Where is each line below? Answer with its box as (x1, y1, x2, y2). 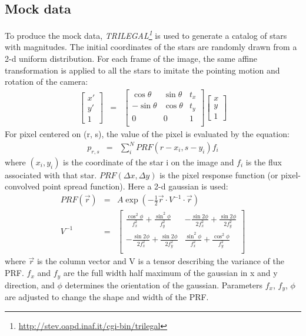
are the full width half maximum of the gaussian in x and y (63, 267, 278, 279)
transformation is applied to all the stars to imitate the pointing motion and (5, 64, 280, 76)
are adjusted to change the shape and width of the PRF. (5, 290, 209, 302)
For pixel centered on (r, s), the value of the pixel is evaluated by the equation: (5, 127, 290, 139)
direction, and (5, 278, 55, 291)
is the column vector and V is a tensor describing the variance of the (36, 255, 284, 267)
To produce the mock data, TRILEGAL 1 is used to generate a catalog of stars (5, 28, 287, 41)
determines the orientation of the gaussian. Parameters (65, 278, 263, 291)
